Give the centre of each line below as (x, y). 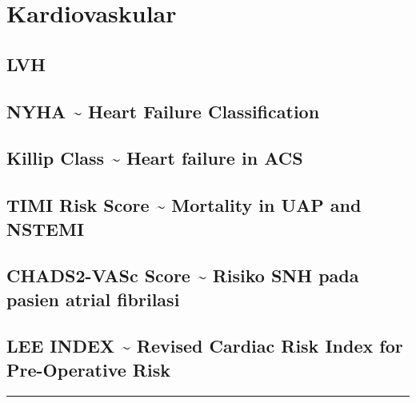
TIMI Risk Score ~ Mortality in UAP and (184, 205)
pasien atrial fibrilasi (93, 299)
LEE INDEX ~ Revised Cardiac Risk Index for (205, 346)
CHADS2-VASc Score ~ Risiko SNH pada (183, 275)
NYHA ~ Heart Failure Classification (163, 111)
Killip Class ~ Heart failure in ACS (155, 158)
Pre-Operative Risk (88, 369)
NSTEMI (46, 228)
